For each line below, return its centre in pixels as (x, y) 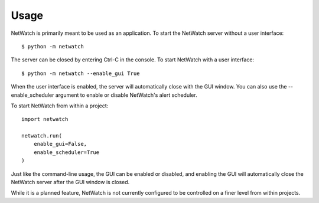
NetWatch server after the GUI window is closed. (70, 182)
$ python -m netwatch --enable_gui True (81, 73)
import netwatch (45, 119)
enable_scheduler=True (66, 152)
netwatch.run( (42, 136)
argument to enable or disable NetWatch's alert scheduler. (126, 95)
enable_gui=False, (60, 144)
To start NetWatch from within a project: (60, 106)
